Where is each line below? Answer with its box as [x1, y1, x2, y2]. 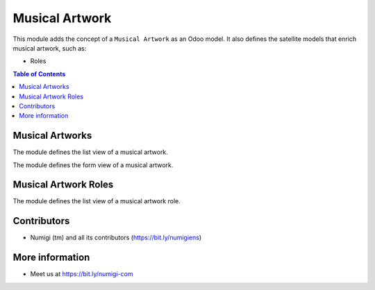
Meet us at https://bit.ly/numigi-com [30, 270, 133, 278]
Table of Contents [12, 69, 66, 78]
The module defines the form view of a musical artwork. [12, 160, 174, 169]
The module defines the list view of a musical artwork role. [12, 197, 181, 205]
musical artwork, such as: [12, 44, 87, 52]
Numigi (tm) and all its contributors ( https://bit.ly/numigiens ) [30, 233, 202, 242]
